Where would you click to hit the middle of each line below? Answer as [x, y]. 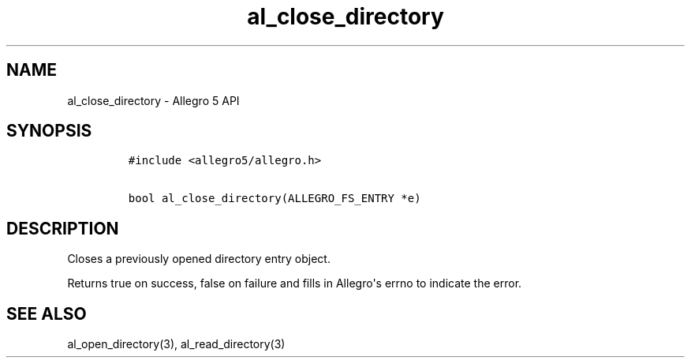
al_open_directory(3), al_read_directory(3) [176, 344]
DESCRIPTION [63, 228]
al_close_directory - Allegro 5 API [153, 100]
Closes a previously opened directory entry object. [199, 259]
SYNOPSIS [49, 131]
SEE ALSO [47, 313]
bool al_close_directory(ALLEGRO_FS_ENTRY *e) [275, 199]
